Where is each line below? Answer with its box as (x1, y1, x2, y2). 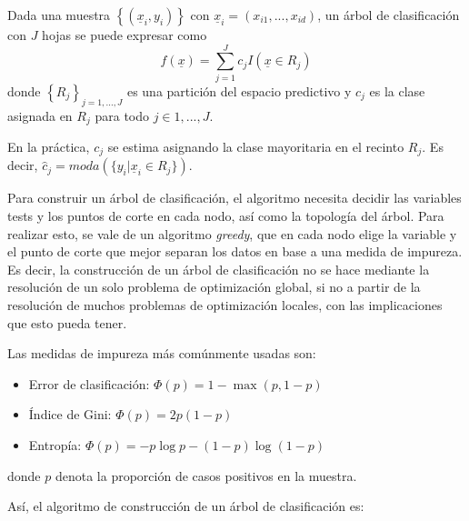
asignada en (7, 105, 73, 125)
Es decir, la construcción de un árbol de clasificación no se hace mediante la (7, 259, 430, 278)
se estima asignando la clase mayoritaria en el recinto (107, 136, 404, 155)
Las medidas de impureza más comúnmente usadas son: (7, 344, 316, 363)
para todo (95, 105, 149, 125)
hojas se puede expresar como (42, 25, 207, 44)
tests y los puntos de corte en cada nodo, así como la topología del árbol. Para (7, 206, 444, 225)
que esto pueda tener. (7, 313, 127, 332)
